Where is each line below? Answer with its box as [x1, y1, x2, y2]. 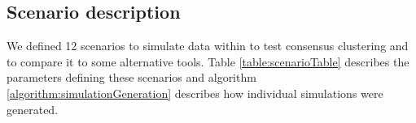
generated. [7, 100, 59, 117]
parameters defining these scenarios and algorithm [7, 69, 256, 86]
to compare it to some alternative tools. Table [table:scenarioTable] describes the [7, 53, 409, 70]
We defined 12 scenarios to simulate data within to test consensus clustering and [7, 37, 409, 54]
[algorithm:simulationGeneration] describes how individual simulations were [7, 84, 383, 101]
